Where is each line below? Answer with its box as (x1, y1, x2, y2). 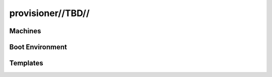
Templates (9, 59, 43, 67)
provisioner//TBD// (9, 8, 90, 19)
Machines (9, 27, 41, 35)
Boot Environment (9, 43, 67, 51)
